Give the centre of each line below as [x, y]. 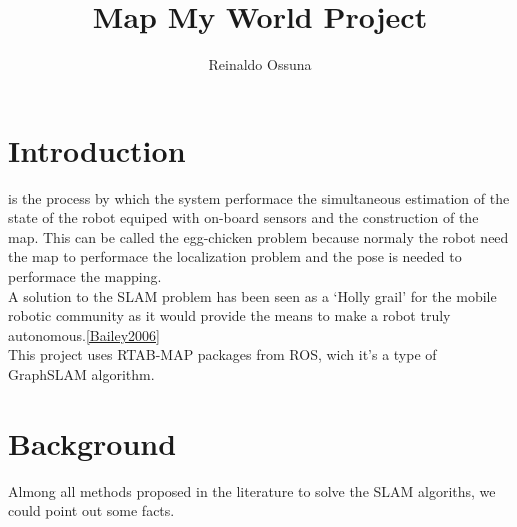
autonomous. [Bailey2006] [84, 334]
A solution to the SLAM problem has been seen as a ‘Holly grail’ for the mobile [252, 295]
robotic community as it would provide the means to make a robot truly [229, 315]
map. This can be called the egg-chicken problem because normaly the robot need [258, 236]
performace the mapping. [85, 276]
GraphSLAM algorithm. [81, 374]
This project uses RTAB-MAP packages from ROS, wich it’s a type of [222, 354]
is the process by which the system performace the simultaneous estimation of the [259, 197]
